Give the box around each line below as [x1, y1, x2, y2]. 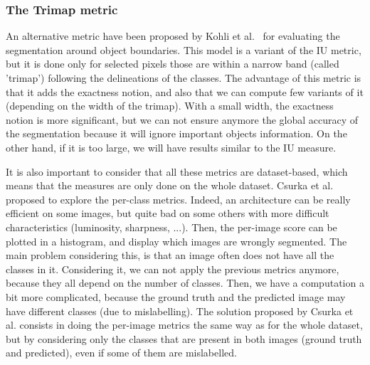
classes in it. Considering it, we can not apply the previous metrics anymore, [6, 261, 339, 276]
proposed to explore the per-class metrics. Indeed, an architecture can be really [6, 191, 351, 206]
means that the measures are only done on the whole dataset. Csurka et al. [6, 178, 334, 193]
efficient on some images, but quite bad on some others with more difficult [6, 206, 329, 221]
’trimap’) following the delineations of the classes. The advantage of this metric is [6, 70, 361, 85]
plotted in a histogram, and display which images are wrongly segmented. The [6, 233, 347, 248]
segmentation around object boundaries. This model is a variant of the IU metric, [6, 42, 361, 57]
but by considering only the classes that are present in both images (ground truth [6, 331, 362, 346]
